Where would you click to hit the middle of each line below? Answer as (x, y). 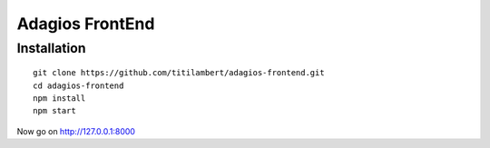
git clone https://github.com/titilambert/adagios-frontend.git (179, 73)
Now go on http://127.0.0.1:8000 (76, 131)
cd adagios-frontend (78, 85)
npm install (59, 98)
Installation (51, 48)
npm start (54, 111)
